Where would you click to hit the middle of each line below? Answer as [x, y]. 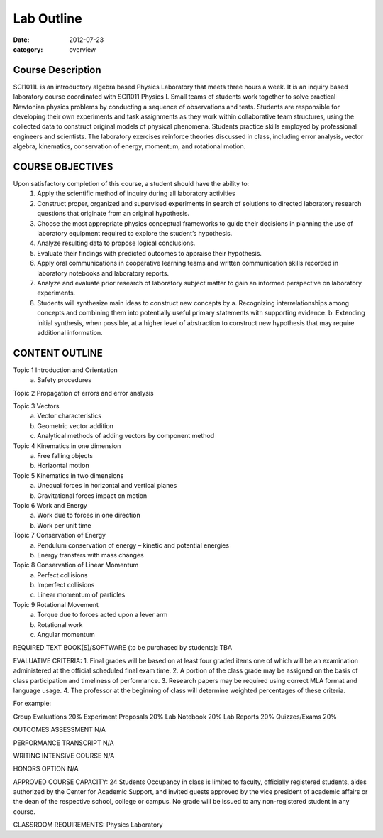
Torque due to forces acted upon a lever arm [102, 615]
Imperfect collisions [66, 585]
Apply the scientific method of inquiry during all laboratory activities [136, 194]
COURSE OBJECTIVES [63, 167]
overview [82, 49]
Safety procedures [65, 380]
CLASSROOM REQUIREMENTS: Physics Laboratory [88, 825]
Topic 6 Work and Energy [50, 505]
